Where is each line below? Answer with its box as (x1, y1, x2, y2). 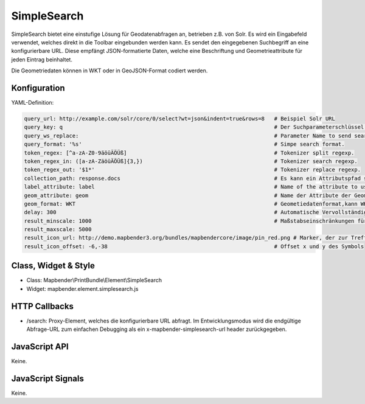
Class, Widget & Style (11, 260, 96, 271)
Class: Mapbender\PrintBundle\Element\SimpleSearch (26, 277, 162, 284)
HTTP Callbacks (11, 301, 74, 312)
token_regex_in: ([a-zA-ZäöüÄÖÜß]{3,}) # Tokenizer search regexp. (24, 158, 358, 164)
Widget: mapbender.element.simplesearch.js (26, 285, 139, 292)
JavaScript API (11, 341, 69, 352)
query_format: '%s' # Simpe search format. (24, 141, 345, 148)
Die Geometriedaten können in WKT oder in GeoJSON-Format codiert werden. (11, 67, 208, 74)
